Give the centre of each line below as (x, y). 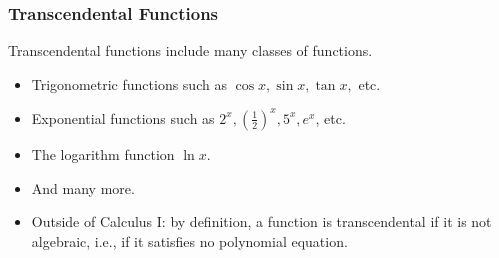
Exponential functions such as (123, 117)
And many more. (83, 187)
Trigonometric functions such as (129, 83)
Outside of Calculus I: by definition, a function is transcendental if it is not (261, 221)
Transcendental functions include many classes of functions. (190, 50)
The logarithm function (103, 153)
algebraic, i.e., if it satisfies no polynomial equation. (189, 240)
